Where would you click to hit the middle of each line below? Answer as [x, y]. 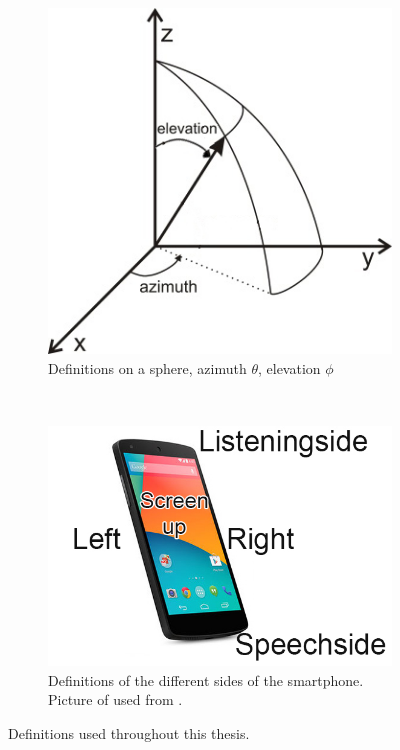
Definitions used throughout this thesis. [129, 733]
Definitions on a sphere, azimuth [147, 367]
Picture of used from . [115, 699]
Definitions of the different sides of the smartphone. [206, 679]
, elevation [289, 367]
